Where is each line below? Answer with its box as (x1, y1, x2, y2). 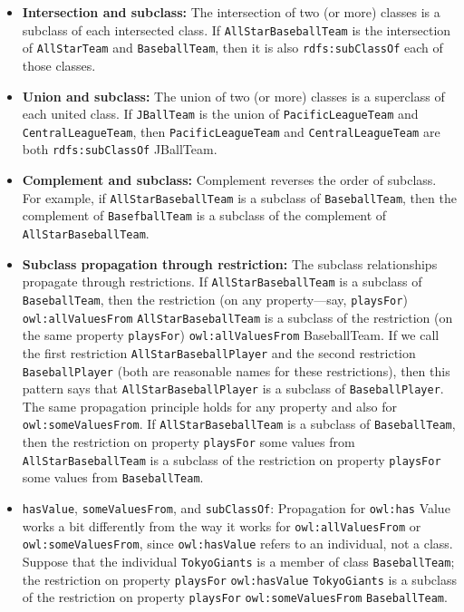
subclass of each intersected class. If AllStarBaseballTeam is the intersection (22, 20, 451, 39)
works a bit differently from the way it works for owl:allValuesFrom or (22, 516, 421, 535)
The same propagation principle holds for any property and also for (22, 396, 397, 415)
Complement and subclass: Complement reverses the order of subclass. (22, 170, 437, 189)
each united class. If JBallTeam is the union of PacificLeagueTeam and (22, 104, 419, 123)
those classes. (22, 55, 96, 74)
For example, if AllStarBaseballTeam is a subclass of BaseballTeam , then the (22, 188, 457, 207)
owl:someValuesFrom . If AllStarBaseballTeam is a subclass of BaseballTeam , (22, 414, 456, 433)
